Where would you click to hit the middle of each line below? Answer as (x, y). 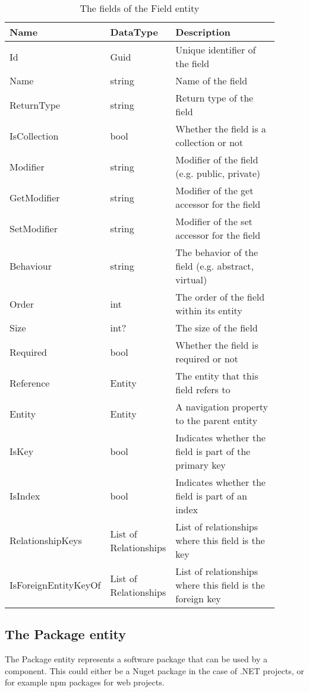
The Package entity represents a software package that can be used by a (136, 659)
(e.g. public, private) (218, 173)
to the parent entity (217, 420)
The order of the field (220, 297)
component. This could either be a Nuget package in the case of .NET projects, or (154, 670)
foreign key (198, 598)
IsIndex (25, 496)
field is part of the (213, 451)
